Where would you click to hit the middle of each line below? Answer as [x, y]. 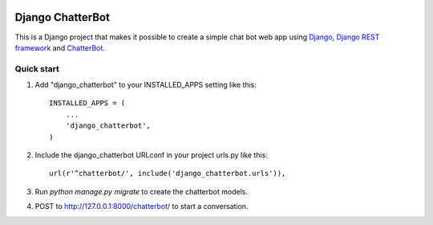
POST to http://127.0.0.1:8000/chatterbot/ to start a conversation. [142, 207]
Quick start [37, 68]
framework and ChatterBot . [60, 47]
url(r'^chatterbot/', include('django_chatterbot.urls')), [168, 174]
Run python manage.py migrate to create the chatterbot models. [142, 191]
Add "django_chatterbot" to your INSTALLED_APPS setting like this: [146, 85]
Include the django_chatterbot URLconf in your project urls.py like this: [151, 155]
